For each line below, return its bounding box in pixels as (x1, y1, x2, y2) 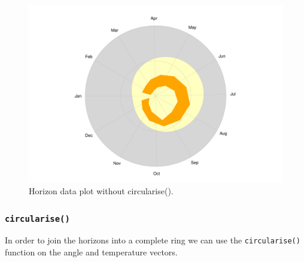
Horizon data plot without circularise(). (29, 185, 174, 197)
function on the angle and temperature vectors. (5, 246, 178, 258)
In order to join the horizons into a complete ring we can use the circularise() (5, 234, 300, 246)
